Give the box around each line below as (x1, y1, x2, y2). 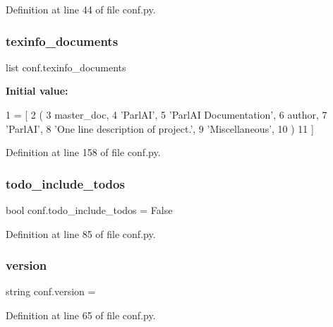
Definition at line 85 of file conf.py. (6, 226, 156, 241)
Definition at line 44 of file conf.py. (6, 2, 156, 16)
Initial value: (6, 83, 68, 98)
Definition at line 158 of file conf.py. (6, 145, 161, 160)
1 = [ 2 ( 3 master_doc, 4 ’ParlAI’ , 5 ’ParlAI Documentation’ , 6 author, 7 (6, 107, 327, 121)
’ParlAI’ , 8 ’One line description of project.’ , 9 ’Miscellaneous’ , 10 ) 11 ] (6, 121, 314, 136)
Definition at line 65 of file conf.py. (6, 308, 156, 322)
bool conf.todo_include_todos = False (6, 203, 173, 217)
